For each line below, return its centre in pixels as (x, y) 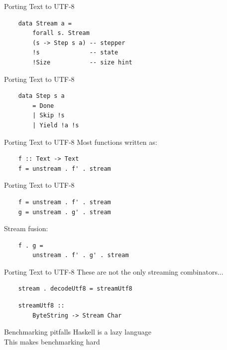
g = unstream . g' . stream (64, 212)
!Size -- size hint (82, 62)
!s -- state (75, 53)
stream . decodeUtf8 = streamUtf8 (75, 289)
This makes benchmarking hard (52, 341)
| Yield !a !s (56, 125)
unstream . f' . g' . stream (81, 255)
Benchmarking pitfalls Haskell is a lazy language (78, 332)
